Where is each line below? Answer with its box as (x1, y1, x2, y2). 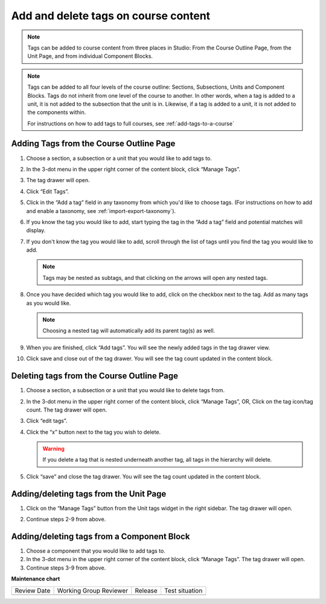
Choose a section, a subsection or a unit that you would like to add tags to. (26, 154, 213, 162)
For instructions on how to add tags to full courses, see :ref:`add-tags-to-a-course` (27, 119, 235, 127)
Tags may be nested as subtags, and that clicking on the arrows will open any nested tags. (42, 274, 268, 281)
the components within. (27, 109, 86, 116)
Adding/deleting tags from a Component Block (11, 531, 190, 541)
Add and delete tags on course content (11, 9, 211, 22)
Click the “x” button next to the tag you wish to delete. (26, 428, 161, 436)
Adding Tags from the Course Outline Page (11, 139, 176, 149)
